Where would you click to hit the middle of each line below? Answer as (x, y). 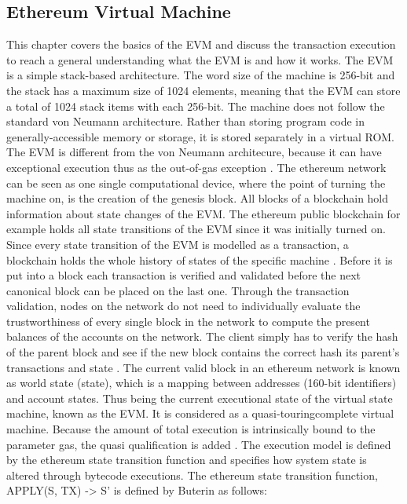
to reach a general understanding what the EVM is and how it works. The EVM (200, 59)
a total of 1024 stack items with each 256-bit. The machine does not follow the (196, 106)
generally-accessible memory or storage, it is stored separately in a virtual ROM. (201, 136)
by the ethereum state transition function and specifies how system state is (187, 460)
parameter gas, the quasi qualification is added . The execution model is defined (199, 444)
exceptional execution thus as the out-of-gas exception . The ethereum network (196, 167)
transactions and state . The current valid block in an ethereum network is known (203, 367)
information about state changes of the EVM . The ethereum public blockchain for (203, 213)
